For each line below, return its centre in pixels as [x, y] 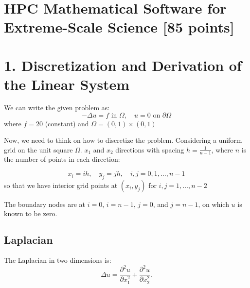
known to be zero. [31, 213]
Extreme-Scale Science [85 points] [119, 27]
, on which [214, 204]
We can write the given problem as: [57, 107]
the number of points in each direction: [62, 159]
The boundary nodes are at [45, 204]
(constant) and [67, 124]
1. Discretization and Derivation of [123, 65]
